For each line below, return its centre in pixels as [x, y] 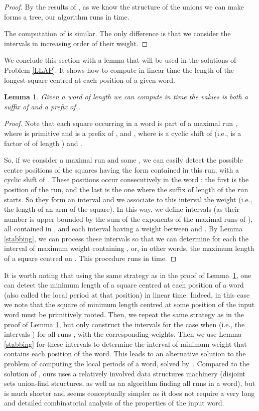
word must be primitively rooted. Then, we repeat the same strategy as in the [124, 314]
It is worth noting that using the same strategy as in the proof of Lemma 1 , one [128, 275]
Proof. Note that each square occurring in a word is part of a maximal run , [121, 123]
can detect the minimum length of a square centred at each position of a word [124, 285]
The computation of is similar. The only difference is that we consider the [117, 33]
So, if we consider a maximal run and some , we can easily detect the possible [123, 160]
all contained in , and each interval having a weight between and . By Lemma [123, 229]
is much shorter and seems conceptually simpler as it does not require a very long [129, 393]
